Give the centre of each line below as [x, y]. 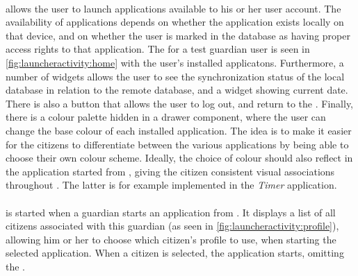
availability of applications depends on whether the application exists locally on [175, 22]
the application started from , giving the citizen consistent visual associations [170, 171]
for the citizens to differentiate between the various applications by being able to [177, 144]
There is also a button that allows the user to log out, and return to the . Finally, [180, 103]
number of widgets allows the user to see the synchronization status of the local [175, 76]
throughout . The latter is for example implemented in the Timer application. [171, 185]
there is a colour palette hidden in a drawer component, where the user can [166, 117]
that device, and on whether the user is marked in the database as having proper [178, 35]
